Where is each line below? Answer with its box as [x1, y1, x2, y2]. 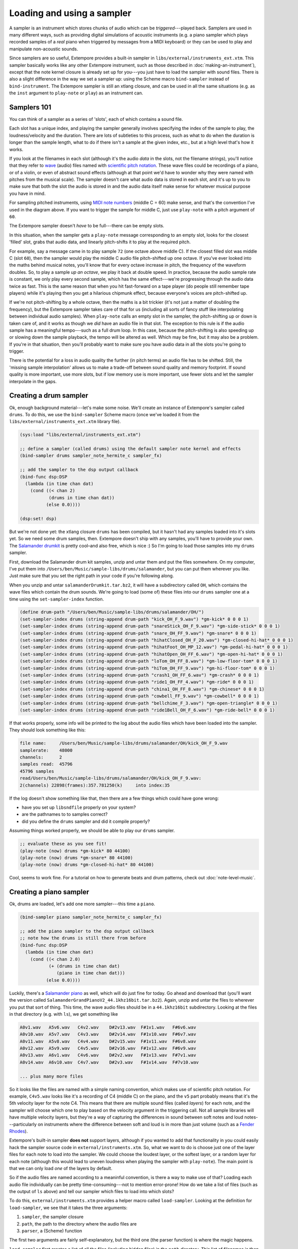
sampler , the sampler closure [21, 1214, 84, 1220]
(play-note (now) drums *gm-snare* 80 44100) [19, 855, 133, 860]
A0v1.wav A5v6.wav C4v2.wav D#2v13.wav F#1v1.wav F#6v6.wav [19, 1024, 197, 1030]
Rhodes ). [9, 1128, 28, 1134]
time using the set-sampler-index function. [9, 596, 104, 602]
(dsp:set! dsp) [19, 516, 57, 522]
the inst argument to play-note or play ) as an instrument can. [9, 90, 143, 96]
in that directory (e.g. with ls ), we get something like [9, 1011, 118, 1017]
